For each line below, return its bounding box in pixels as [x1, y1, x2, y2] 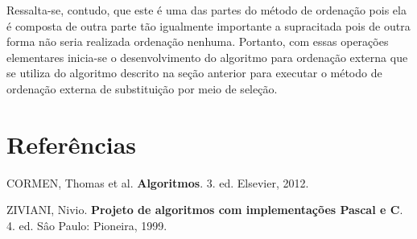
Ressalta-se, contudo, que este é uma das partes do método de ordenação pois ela [6, 2, 407, 18]
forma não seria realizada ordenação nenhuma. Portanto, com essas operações [6, 33, 389, 50]
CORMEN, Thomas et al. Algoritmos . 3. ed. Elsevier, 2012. [6, 174, 309, 191]
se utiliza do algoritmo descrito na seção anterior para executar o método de [6, 64, 382, 81]
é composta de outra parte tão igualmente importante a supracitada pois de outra [6, 17, 411, 34]
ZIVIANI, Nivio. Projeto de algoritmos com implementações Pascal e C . [6, 201, 403, 218]
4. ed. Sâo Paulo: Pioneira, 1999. [6, 216, 167, 233]
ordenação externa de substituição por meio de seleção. [6, 80, 278, 97]
